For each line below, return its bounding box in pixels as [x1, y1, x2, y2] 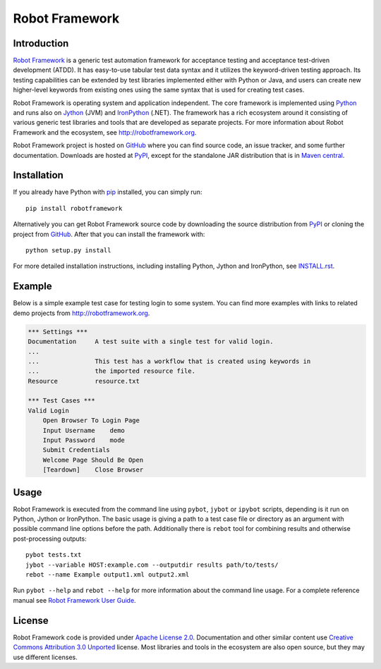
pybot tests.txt [25, 551, 82, 559]
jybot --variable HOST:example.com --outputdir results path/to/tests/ [25, 560, 279, 569]
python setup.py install [25, 247, 111, 254]
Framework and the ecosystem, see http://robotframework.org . [13, 128, 197, 137]
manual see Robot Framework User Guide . [13, 596, 137, 604]
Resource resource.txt [28, 377, 140, 385]
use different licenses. [13, 653, 78, 661]
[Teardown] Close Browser [42, 466, 144, 474]
